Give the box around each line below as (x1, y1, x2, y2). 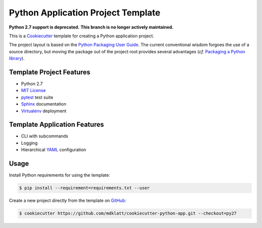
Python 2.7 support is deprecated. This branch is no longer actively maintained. (9, 24, 174, 30)
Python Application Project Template (9, 7, 161, 18)
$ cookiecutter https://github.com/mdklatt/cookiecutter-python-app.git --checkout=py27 (19, 211, 237, 216)
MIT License (21, 88, 46, 93)
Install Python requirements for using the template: (9, 172, 110, 178)
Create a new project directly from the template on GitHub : (9, 198, 126, 203)
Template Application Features (9, 121, 104, 129)
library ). (9, 56, 25, 61)
